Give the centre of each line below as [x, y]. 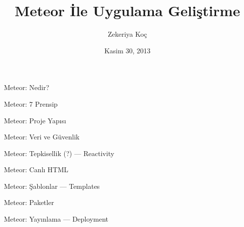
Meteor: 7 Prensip [31, 103]
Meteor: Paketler [29, 202]
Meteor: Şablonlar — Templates [52, 186]
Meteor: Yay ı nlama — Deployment [56, 219]
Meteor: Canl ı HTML [36, 170]
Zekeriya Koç [127, 34]
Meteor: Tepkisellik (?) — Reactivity [59, 153]
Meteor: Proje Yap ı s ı [35, 120]
